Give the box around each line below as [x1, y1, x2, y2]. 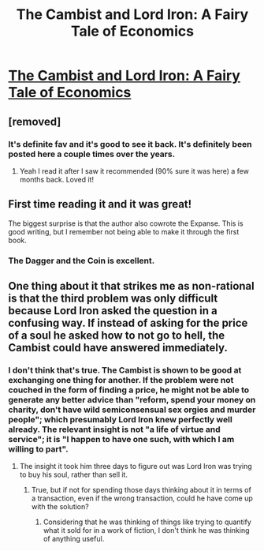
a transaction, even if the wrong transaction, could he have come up [31, 493, 254, 503]
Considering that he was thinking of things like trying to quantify [43, 517, 252, 527]
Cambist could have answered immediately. [8, 341, 229, 354]
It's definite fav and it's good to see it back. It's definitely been [8, 138, 252, 149]
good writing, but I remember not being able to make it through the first [8, 227, 240, 236]
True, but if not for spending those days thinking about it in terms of [31, 485, 252, 495]
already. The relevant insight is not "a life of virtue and [8, 424, 221, 435]
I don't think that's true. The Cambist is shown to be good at [8, 365, 242, 376]
